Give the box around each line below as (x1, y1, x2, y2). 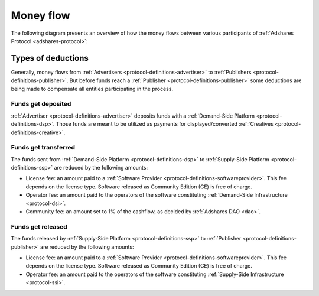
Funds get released (11, 222, 67, 230)
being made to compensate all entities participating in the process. (11, 85, 174, 92)
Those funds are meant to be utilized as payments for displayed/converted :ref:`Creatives (56, 121, 274, 128)
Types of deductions (11, 53, 89, 63)
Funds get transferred (11, 144, 75, 152)
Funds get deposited (11, 100, 71, 108)
